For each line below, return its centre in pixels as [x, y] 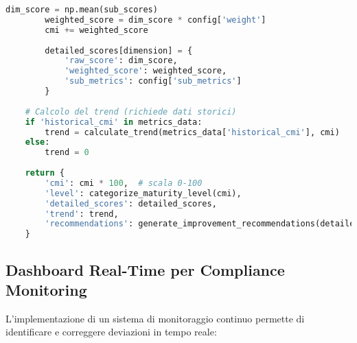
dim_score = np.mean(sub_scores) [82, 10]
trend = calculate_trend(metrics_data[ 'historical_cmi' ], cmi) [192, 132]
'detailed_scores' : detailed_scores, [131, 203]
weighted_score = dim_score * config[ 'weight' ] [156, 20]
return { [45, 173]
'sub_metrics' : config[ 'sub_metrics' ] [153, 81]
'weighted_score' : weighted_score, [146, 71]
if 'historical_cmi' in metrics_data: [114, 122]
